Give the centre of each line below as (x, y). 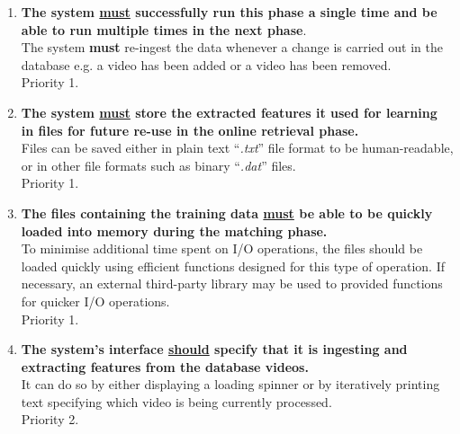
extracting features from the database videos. (165, 366)
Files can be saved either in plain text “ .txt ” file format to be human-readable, (237, 148)
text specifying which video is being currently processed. (176, 401)
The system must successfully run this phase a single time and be (229, 12)
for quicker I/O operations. (95, 301)
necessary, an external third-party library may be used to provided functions (232, 283)
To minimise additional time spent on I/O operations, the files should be (222, 248)
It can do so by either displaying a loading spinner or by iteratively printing (230, 384)
